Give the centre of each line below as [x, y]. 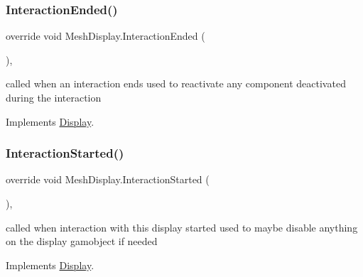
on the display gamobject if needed [82, 241]
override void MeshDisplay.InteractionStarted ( [108, 179]
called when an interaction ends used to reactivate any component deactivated [176, 83]
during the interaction [54, 97]
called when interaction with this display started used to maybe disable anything [182, 227]
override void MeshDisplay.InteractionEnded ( [105, 36]
